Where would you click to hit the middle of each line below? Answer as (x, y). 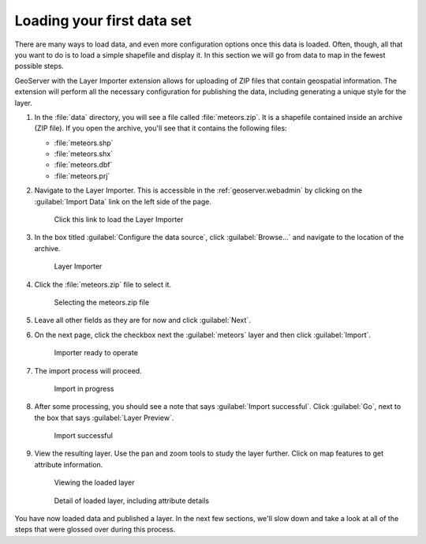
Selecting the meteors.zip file (102, 302)
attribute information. (69, 464)
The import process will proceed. (88, 370)
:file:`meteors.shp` (84, 143)
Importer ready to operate (96, 353)
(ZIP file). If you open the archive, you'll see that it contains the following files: (161, 128)
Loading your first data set (103, 21)
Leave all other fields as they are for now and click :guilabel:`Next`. (143, 321)
